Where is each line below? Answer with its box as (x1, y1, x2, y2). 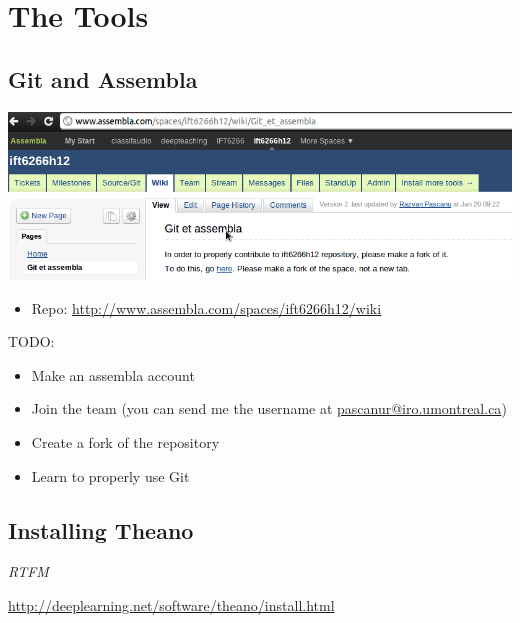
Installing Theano (8, 514, 194, 545)
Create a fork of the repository (31, 431, 220, 452)
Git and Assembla (8, 63, 198, 94)
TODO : (8, 331, 55, 352)
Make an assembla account (31, 364, 195, 385)
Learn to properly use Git (31, 465, 190, 486)
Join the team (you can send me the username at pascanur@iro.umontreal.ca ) (31, 398, 507, 419)
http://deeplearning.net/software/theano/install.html (8, 594, 335, 615)
